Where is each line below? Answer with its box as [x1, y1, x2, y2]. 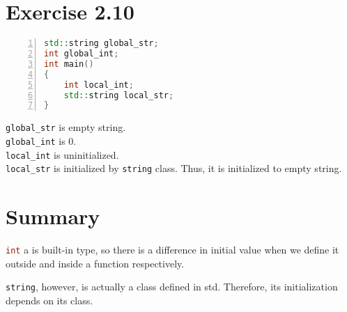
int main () [44, 58, 94, 69]
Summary [6, 202, 100, 231]
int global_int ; [44, 49, 119, 58]
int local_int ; [63, 79, 134, 90]
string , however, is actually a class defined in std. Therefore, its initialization [6, 279, 338, 294]
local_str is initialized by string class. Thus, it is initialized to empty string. [6, 161, 342, 175]
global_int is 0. [6, 133, 77, 148]
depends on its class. [6, 292, 93, 307]
